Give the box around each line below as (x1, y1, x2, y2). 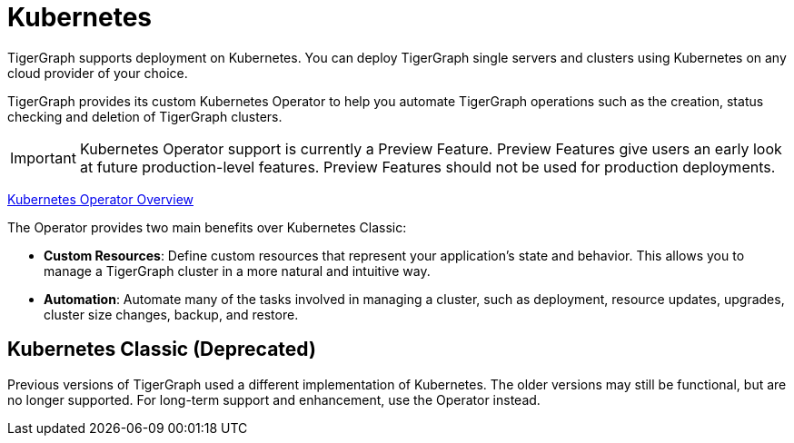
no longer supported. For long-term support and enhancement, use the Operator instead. (7, 391, 541, 408)
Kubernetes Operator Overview (7, 191, 194, 207)
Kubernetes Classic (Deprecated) (7, 338, 316, 361)
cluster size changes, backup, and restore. (44, 306, 299, 322)
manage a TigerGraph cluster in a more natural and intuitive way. (44, 262, 431, 279)
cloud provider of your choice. (7, 64, 188, 81)
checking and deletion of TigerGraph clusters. (7, 108, 283, 124)
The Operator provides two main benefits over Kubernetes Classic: (7, 219, 407, 235)
